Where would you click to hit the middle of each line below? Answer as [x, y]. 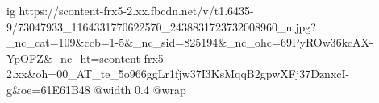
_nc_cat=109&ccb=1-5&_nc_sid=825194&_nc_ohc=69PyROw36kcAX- [190, 42]
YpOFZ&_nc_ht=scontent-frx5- [87, 58]
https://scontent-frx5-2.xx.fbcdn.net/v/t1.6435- [136, 10]
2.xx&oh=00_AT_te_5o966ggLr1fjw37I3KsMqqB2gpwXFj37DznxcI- [178, 74]
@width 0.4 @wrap [140, 89]
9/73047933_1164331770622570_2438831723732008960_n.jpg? [161, 26]
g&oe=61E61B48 [48, 89]
